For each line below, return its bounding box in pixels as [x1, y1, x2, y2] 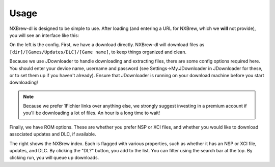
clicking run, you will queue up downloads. [9, 155, 99, 161]
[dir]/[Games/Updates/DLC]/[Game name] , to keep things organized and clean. [9, 49, 187, 55]
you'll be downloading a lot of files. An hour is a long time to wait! [23, 110, 160, 116]
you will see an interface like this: [9, 32, 79, 38]
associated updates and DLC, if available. [9, 131, 96, 137]
